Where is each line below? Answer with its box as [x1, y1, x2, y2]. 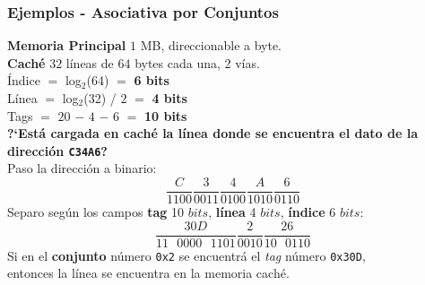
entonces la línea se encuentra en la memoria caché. [7, 263, 290, 282]
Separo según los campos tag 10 [7, 203, 185, 221]
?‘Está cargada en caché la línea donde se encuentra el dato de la [7, 124, 418, 142]
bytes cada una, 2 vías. [134, 53, 260, 72]
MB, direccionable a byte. [140, 36, 282, 55]
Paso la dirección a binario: [7, 159, 157, 177]
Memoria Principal [7, 36, 126, 55]
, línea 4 [208, 203, 256, 221]
